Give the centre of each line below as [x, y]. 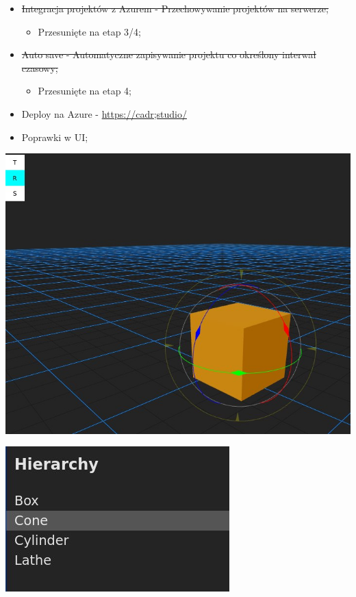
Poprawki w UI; [55, 137]
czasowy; [40, 67]
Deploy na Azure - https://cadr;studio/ [104, 113]
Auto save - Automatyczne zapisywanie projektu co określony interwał [169, 54]
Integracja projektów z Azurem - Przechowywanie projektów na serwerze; [175, 8]
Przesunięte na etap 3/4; [90, 31]
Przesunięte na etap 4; [85, 91]
